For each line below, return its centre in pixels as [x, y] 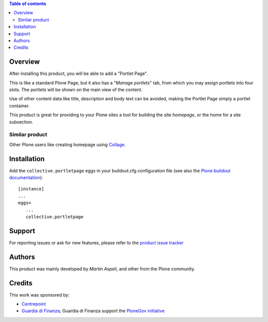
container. [19, 106]
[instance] [31, 189]
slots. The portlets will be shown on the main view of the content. [76, 90]
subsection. [21, 122]
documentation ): [26, 178]
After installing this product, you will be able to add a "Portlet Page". [79, 74]
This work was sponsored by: [39, 295]
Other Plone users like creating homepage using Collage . [67, 145]
